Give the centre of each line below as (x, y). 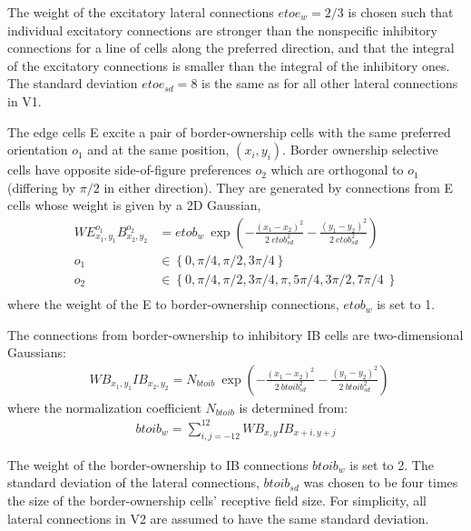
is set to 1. (406, 304)
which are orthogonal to (337, 170)
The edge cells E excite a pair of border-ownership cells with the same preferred (229, 131)
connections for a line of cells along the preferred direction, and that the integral (231, 48)
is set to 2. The (392, 464)
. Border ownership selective (360, 150)
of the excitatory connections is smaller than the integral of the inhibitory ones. (229, 65)
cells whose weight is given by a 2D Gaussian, (134, 205)
